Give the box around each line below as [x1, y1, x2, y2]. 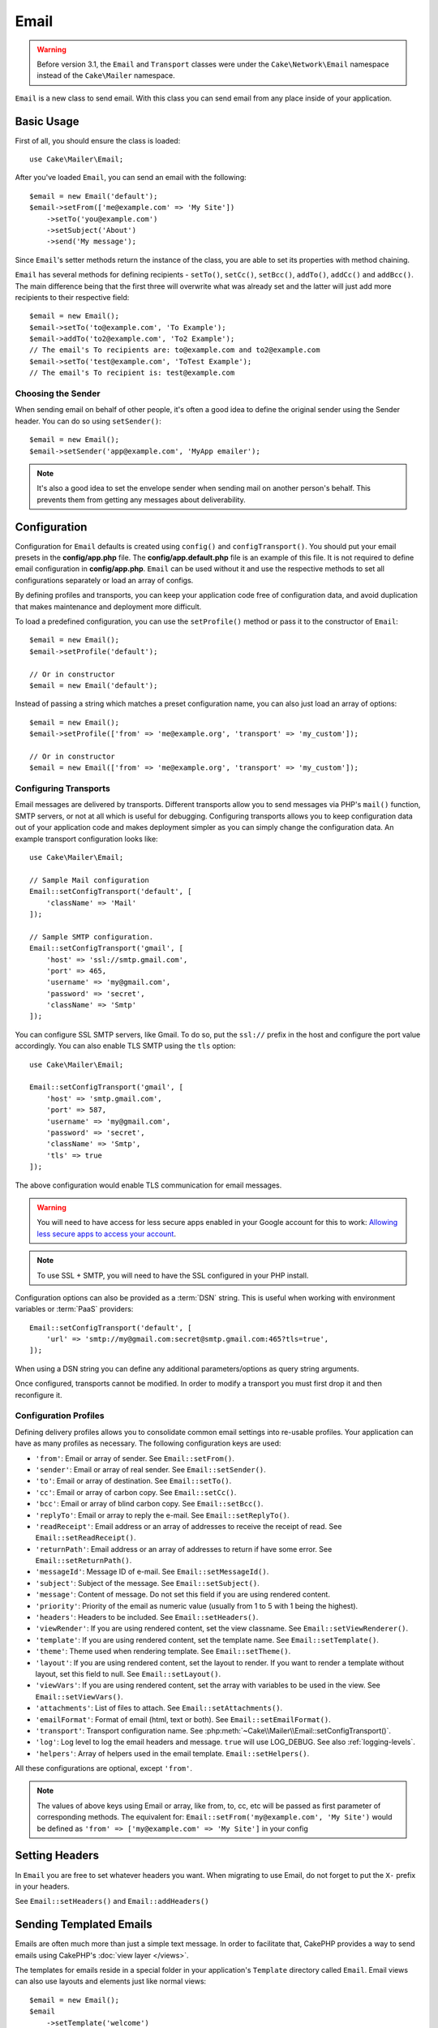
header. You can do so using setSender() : [15, 416, 162, 426]
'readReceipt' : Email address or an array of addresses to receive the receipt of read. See [35, 1521, 342, 1531]
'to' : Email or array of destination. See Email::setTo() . [35, 1476, 232, 1486]
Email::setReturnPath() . [35, 1556, 132, 1566]
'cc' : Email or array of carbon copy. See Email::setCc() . [35, 1487, 237, 1497]
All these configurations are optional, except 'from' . [15, 1764, 192, 1773]
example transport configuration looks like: [15, 834, 158, 844]
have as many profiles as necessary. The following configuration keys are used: [15, 1438, 281, 1448]
